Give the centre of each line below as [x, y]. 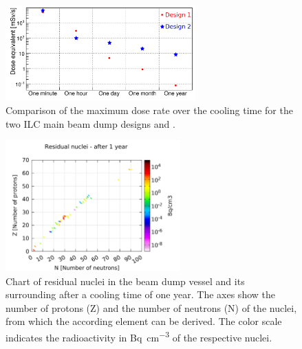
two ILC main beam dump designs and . [90, 123]
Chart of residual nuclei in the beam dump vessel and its [125, 281]
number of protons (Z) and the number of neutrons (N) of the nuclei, [151, 307]
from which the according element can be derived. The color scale [144, 321]
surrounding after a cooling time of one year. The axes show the [140, 294]
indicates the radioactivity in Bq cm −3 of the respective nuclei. [139, 336]
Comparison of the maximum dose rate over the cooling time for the [149, 110]
